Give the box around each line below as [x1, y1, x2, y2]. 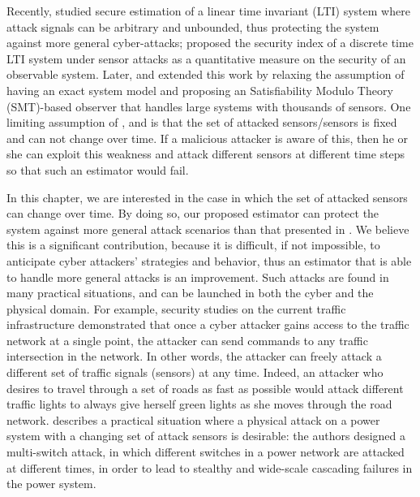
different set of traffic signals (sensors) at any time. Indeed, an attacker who [6, 364, 384, 381]
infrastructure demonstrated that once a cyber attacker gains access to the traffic [6, 316, 409, 333]
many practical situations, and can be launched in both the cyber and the [6, 284, 374, 301]
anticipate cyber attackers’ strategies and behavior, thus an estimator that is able [6, 252, 412, 269]
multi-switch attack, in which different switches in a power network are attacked [6, 443, 405, 460]
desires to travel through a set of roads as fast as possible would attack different [6, 379, 404, 396]
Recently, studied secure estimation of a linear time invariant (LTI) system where [6, 2, 410, 19]
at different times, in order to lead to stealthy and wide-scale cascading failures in [6, 459, 413, 476]
